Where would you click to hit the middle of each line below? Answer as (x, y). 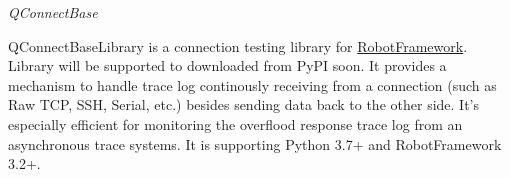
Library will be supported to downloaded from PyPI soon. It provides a (227, 65)
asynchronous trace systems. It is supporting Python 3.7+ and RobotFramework (255, 143)
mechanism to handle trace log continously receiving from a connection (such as (252, 84)
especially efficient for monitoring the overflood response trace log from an (235, 123)
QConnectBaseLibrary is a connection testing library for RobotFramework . (238, 45)
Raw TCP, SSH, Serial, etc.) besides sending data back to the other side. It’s (244, 104)
